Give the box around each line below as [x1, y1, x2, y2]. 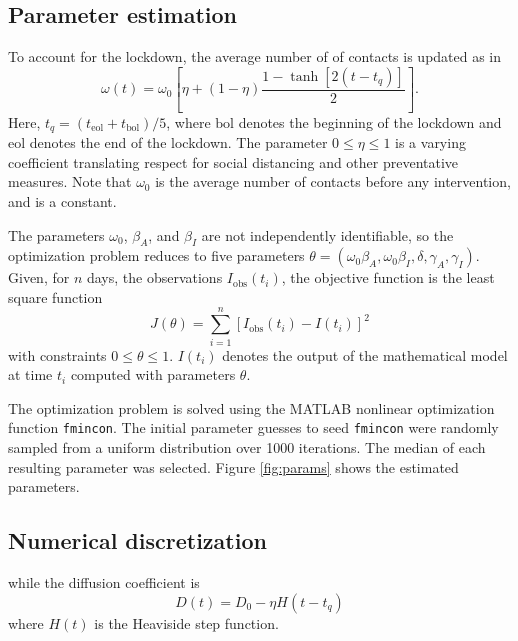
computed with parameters [70, 364, 236, 385]
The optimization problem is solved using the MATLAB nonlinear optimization [8, 397, 495, 418]
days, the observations [86, 267, 223, 288]
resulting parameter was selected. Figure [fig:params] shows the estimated [8, 456, 459, 477]
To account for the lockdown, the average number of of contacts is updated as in [8, 46, 502, 67]
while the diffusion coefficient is [8, 572, 200, 593]
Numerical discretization [8, 525, 267, 556]
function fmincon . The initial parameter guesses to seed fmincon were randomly [8, 417, 499, 438]
